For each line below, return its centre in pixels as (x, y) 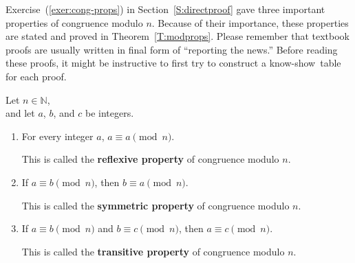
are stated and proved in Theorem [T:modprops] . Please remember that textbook (178, 36)
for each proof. (36, 76)
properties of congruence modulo (74, 22)
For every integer (57, 136)
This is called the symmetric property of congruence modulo (155, 205)
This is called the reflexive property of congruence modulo (150, 159)
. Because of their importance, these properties (250, 22)
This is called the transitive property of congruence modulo (153, 251)
